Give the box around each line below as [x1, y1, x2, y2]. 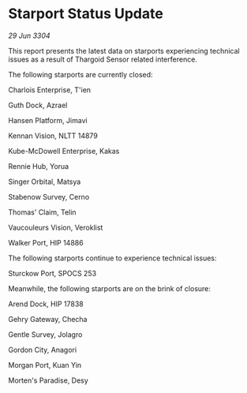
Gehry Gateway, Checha [8, 314, 88, 324]
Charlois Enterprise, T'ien [8, 84, 92, 95]
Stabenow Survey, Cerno [8, 192, 90, 201]
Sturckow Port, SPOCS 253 [8, 268, 97, 278]
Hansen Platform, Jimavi [8, 115, 88, 125]
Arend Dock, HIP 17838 [8, 299, 84, 309]
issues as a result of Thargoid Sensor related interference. [8, 54, 197, 64]
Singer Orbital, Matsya [8, 177, 81, 186]
